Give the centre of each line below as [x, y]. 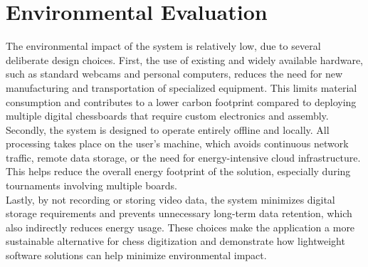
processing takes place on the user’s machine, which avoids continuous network [177, 143]
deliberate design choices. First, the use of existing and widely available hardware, [185, 59]
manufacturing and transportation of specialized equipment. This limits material [182, 87]
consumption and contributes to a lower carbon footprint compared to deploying [181, 101]
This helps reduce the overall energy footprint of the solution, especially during [178, 171]
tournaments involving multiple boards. [91, 185]
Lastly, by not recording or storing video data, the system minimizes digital [170, 199]
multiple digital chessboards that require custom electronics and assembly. [167, 116]
